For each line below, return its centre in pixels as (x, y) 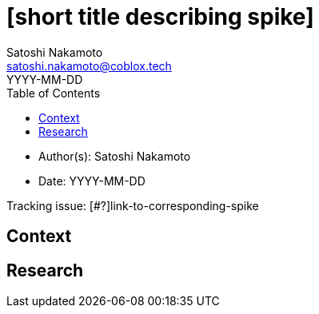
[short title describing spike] (160, 17)
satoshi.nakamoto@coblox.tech (89, 66)
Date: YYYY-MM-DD (92, 181)
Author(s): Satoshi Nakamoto (115, 156)
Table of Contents (54, 93)
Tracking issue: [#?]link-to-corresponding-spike (133, 205)
